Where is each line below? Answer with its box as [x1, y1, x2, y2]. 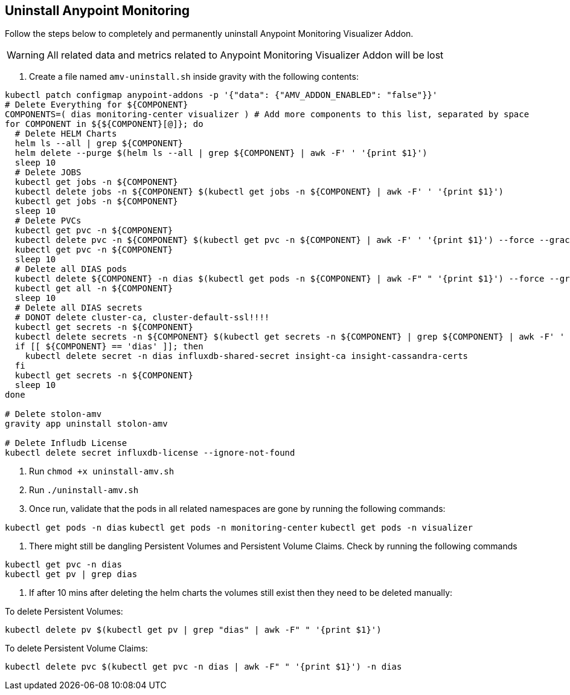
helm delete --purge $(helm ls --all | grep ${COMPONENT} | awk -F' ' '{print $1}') [14, 148, 427, 158]
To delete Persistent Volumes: [5, 606, 123, 617]
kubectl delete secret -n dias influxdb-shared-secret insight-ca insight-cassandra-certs [25, 351, 469, 361]
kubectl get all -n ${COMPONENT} [14, 283, 173, 294]
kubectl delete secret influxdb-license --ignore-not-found [5, 448, 295, 458]
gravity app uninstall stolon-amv [5, 419, 168, 429]
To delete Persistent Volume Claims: [5, 643, 148, 654]
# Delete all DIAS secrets [14, 303, 142, 313]
